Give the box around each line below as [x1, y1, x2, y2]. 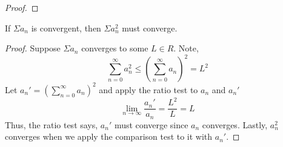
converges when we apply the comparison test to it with [5, 130, 213, 143]
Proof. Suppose [5, 42, 61, 54]
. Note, [173, 42, 199, 54]
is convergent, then [31, 21, 101, 34]
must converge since [114, 118, 188, 131]
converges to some [81, 42, 148, 54]
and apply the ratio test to [99, 83, 198, 96]
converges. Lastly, [202, 118, 268, 131]
